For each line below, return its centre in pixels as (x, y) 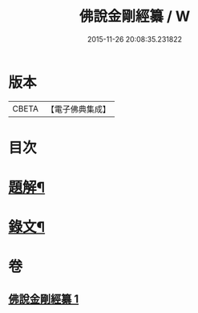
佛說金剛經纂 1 (44, 299)
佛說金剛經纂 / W (135, 16)
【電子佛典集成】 (78, 109)
